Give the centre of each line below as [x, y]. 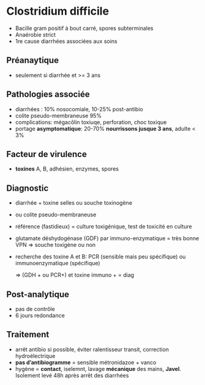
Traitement [28, 335]
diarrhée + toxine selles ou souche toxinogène [74, 203]
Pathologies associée [48, 94]
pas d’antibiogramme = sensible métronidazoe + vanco [86, 362]
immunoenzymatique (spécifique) [58, 263]
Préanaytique [33, 60]
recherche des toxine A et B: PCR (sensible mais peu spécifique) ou [100, 257]
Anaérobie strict [35, 34]
